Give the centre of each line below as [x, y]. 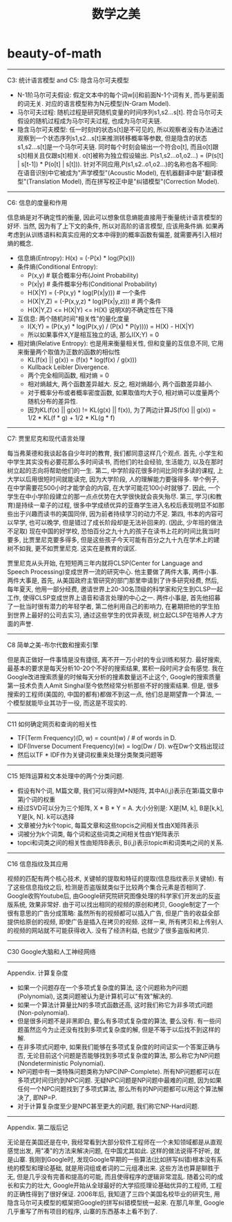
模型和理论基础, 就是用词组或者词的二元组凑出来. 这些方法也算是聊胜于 [119, 1168]
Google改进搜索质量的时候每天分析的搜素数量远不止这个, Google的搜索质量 [114, 676]
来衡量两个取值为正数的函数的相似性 [69, 352]
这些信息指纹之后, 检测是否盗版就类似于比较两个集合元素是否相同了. [109, 887]
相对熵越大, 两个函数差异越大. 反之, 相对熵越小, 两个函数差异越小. [120, 384]
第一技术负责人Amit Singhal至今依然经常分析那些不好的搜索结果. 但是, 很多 [113, 685]
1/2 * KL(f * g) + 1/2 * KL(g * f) [71, 417]
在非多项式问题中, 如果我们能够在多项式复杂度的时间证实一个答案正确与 [119, 1047]
